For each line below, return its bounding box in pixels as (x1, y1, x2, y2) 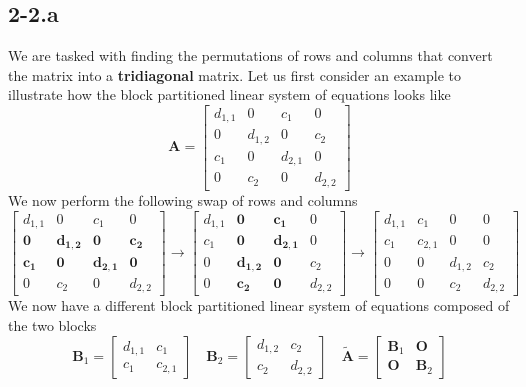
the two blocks (8, 315, 97, 336)
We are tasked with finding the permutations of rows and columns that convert (8, 45, 493, 66)
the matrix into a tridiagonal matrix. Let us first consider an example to (8, 64, 461, 85)
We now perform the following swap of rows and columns (8, 189, 358, 210)
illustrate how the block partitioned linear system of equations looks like (8, 84, 451, 105)
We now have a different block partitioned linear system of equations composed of (8, 295, 510, 316)
